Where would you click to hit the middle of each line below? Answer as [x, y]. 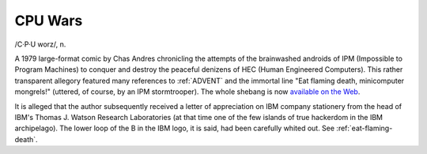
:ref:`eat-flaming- [365, 128]
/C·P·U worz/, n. [40, 44]
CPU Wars [49, 21]
